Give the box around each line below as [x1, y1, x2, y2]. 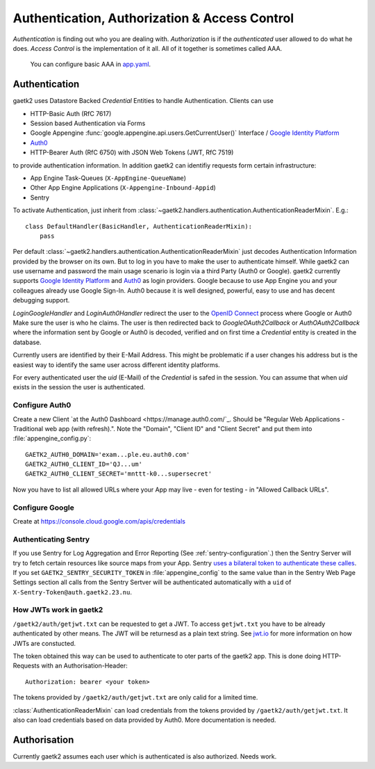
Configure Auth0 [12, 400, 72, 410]
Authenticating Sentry [12, 534, 90, 544]
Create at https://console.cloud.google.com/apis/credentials [12, 517, 185, 526]
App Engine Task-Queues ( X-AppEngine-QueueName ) [30, 174, 187, 182]
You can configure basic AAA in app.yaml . [30, 60, 151, 69]
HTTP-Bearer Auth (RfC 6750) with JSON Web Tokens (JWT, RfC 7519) [30, 148, 234, 156]
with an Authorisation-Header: [41, 661, 128, 670]
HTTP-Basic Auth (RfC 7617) [30, 109, 112, 118]
